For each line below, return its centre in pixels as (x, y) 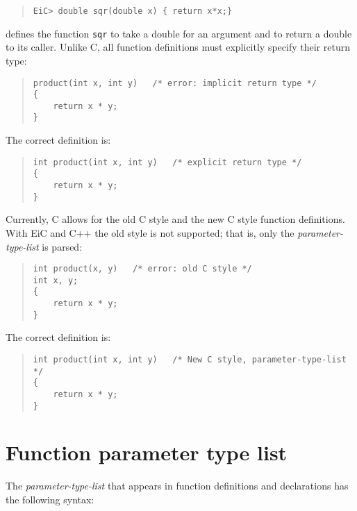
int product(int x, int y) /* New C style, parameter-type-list (190, 360)
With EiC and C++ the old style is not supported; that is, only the (150, 232)
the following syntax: (50, 499)
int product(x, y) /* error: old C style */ (142, 269)
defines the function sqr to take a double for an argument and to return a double (179, 33)
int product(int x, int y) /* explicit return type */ (167, 162)
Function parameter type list (147, 452)
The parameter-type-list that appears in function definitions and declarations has (177, 486)
